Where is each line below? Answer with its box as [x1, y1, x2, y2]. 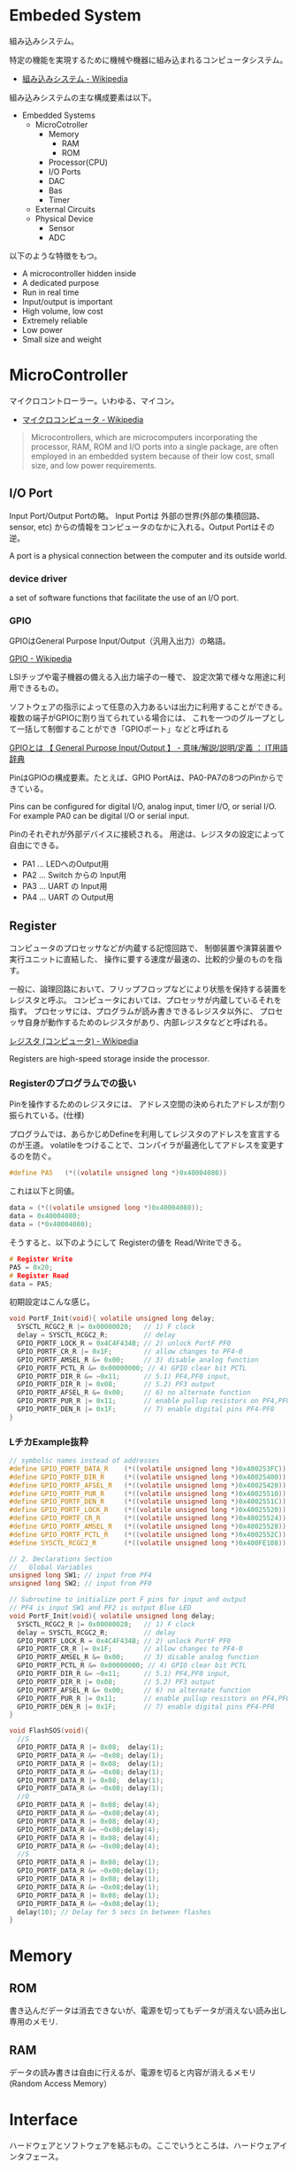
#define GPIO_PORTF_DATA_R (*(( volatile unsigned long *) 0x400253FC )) [9, 1464, 287, 1473]
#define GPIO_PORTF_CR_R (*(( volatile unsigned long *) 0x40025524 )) [9, 1514, 287, 1523]
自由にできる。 [9, 840, 64, 851]
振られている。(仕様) [9, 1110, 85, 1121]
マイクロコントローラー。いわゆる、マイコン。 [9, 395, 179, 405]
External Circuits [34, 204, 95, 214]
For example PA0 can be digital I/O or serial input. [9, 811, 190, 822]
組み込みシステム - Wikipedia [21, 73, 128, 84]
